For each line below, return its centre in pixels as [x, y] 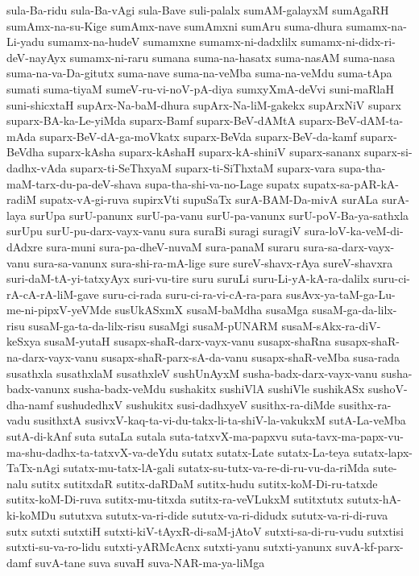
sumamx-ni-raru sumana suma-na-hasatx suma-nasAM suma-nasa [232, 57]
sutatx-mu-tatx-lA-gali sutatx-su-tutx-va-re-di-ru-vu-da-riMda [216, 468]
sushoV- [388, 389]
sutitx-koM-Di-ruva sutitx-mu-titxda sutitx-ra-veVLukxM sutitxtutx [175, 499]
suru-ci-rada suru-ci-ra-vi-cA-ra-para [193, 294]
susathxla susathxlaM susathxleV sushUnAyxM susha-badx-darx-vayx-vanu [192, 373]
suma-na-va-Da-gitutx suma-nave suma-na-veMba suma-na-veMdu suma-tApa [199, 73]
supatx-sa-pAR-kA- [351, 183]
